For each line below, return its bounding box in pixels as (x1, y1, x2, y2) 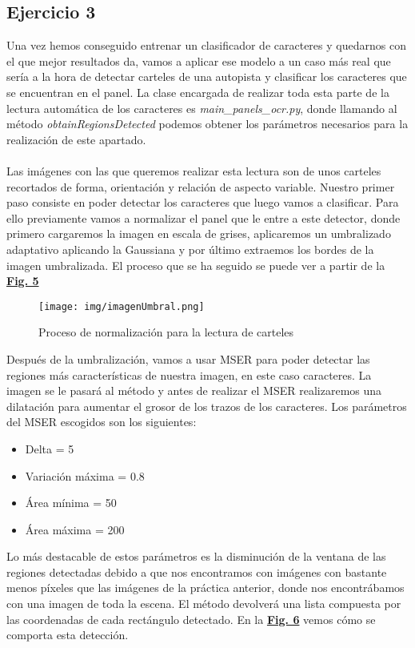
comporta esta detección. (6, 626, 129, 643)
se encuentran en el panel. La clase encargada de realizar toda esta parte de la (6, 83, 389, 100)
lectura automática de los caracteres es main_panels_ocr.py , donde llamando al (6, 99, 397, 116)
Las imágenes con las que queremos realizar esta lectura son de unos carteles (6, 162, 381, 179)
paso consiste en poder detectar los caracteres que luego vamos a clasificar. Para (6, 194, 399, 211)
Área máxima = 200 (25, 521, 125, 537)
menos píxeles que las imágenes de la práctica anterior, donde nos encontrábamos (6, 579, 405, 596)
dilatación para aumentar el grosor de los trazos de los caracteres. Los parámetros (6, 397, 407, 414)
